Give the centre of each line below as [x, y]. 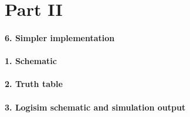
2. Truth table [34, 84]
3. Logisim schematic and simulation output [95, 107]
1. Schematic [31, 61]
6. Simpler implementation [60, 37]
